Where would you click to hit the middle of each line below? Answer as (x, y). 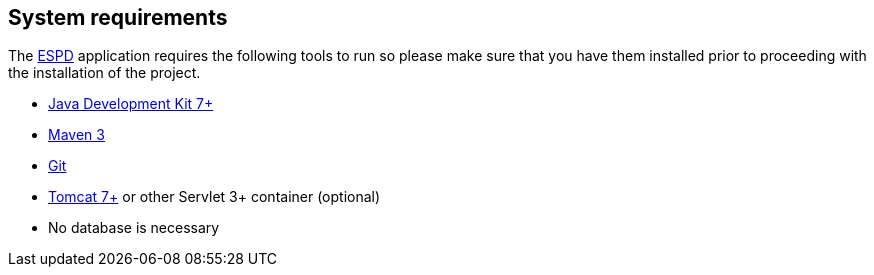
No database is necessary (134, 228)
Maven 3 (76, 135)
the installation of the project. (104, 73)
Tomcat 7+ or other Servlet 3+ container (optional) (214, 197)
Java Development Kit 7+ (131, 104)
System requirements (118, 17)
